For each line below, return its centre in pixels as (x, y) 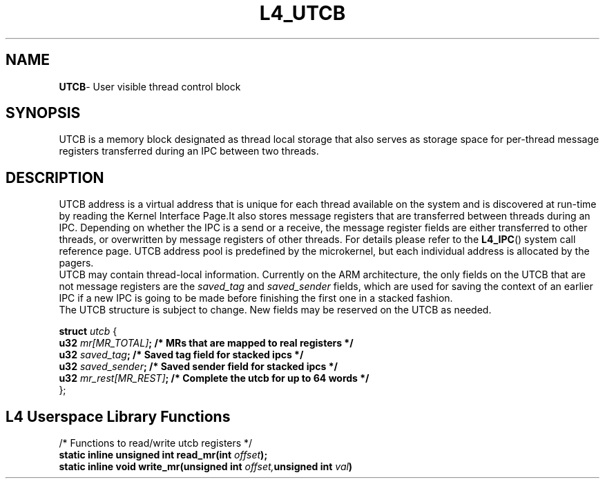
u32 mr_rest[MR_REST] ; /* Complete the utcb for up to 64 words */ (214, 378)
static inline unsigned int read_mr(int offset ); (163, 455)
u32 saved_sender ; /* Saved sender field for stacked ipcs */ (198, 367)
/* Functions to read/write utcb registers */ (156, 443)
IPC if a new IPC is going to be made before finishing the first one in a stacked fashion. (256, 298)
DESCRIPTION (55, 177)
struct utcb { (88, 331)
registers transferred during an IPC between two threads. (189, 151)
